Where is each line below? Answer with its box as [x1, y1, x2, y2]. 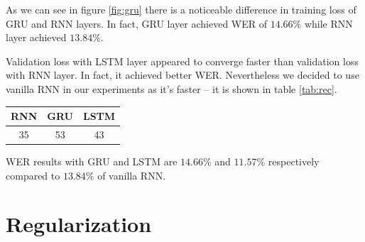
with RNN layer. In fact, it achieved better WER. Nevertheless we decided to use [6, 67, 359, 82]
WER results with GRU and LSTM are [6, 154, 178, 168]
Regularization [6, 209, 152, 238]
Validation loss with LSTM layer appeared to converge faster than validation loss [6, 53, 359, 68]
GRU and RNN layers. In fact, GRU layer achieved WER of [6, 16, 268, 31]
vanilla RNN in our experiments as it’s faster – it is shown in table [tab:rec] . [6, 81, 337, 96]
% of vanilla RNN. [85, 167, 166, 182]
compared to [6, 167, 60, 182]
